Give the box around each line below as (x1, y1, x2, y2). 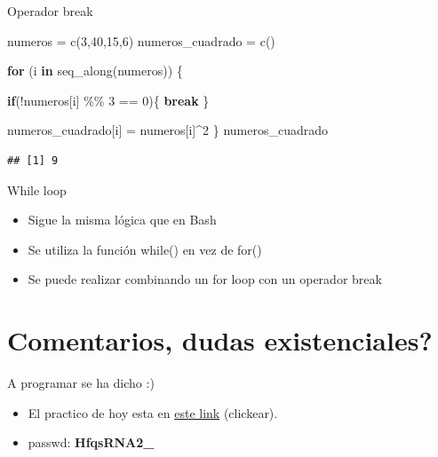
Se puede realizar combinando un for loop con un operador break (28, 270, 382, 288)
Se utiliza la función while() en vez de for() (28, 240, 262, 258)
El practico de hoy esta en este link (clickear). (28, 403, 278, 422)
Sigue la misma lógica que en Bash (28, 210, 217, 229)
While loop (7, 180, 67, 199)
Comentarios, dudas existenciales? (7, 322, 433, 359)
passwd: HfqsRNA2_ (28, 433, 155, 452)
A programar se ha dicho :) (7, 374, 155, 392)
